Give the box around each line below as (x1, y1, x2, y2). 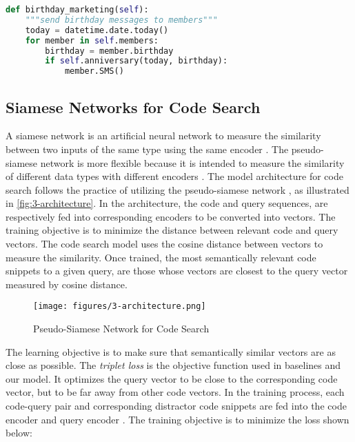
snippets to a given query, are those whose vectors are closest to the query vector (6, 263, 348, 278)
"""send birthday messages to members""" (25, 14, 218, 25)
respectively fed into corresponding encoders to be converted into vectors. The (6, 209, 336, 223)
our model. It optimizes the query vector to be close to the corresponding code (6, 371, 338, 385)
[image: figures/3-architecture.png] (33, 301, 206, 312)
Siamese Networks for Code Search (6, 96, 261, 117)
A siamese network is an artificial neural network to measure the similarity (6, 128, 321, 143)
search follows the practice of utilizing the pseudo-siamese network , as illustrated (6, 182, 349, 197)
